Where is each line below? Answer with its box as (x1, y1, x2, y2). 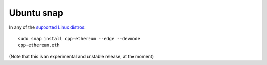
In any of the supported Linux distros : (9, 24, 86, 30)
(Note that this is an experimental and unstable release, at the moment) (9, 53, 154, 59)
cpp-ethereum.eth (18, 43, 60, 48)
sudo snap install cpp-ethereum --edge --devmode (18, 36, 141, 41)
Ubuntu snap (9, 7, 64, 18)
